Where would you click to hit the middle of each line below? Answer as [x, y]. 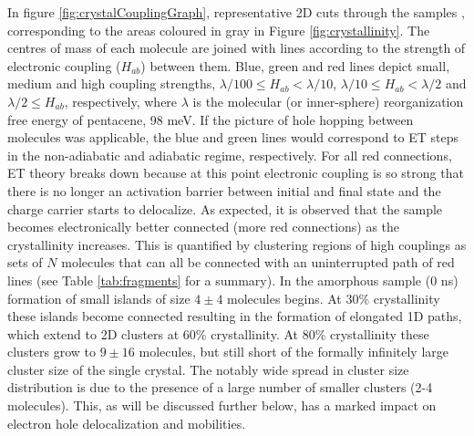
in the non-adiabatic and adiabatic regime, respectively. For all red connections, [230, 155]
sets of [25, 262]
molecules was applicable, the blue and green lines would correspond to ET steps [233, 137]
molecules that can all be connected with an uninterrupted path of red [258, 262]
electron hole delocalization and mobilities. [127, 423]
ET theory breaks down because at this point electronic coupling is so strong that [236, 173]
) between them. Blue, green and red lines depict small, [295, 65]
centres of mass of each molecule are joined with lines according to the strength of [237, 48]
